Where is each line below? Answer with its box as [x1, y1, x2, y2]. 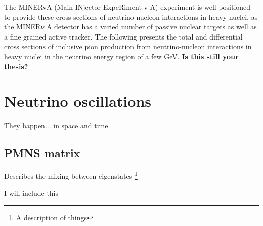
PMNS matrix [4, 145, 80, 161]
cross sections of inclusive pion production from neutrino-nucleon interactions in [4, 41, 252, 52]
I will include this [4, 187, 59, 198]
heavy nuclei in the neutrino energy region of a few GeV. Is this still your [4, 51, 239, 61]
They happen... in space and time [4, 120, 108, 131]
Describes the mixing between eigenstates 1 [4, 169, 138, 181]
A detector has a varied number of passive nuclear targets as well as [46, 21, 257, 32]
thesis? [4, 61, 28, 71]
